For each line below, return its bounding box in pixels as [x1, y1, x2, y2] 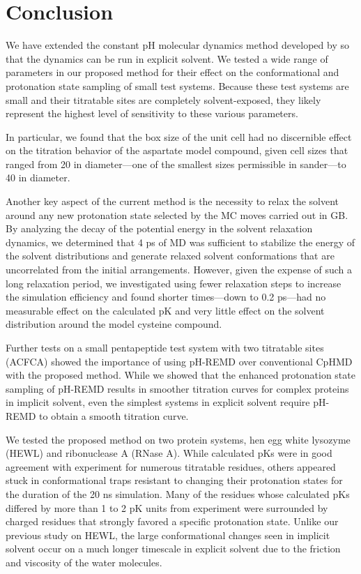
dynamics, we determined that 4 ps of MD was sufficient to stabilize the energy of [6, 234, 355, 249]
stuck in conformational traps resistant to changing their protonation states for [6, 473, 343, 488]
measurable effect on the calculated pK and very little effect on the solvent [6, 303, 325, 317]
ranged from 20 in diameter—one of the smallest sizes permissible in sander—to [6, 156, 346, 171]
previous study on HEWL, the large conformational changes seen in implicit [6, 527, 330, 542]
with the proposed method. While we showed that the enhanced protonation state [6, 368, 355, 382]
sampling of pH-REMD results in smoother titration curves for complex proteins [6, 381, 349, 395]
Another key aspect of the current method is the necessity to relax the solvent [6, 194, 339, 209]
